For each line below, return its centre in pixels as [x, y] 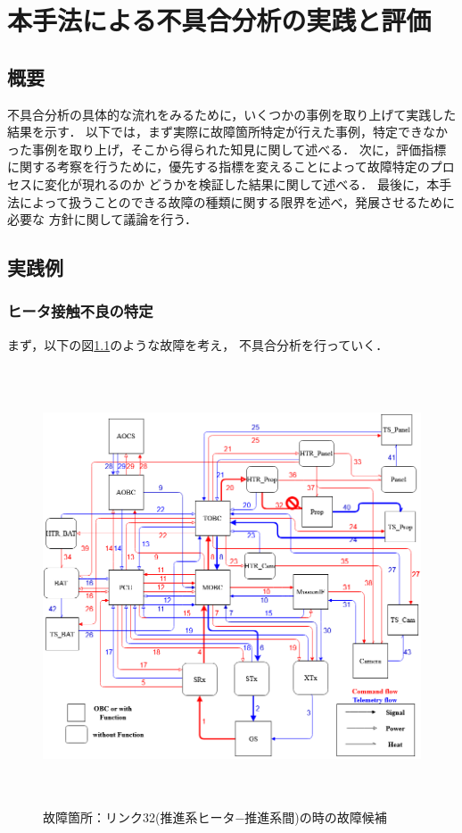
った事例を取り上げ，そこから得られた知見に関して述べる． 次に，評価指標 [227, 149]
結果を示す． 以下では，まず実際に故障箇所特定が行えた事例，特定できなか [228, 132]
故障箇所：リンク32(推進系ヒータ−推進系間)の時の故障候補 [215, 817]
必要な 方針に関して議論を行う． [103, 219]
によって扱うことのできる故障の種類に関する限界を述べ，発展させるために [237, 201]
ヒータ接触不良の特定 [80, 311]
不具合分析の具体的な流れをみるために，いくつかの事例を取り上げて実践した [232, 114]
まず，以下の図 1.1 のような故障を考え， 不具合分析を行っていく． [198, 344]
